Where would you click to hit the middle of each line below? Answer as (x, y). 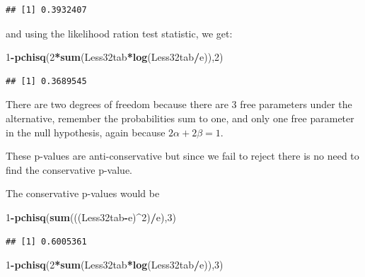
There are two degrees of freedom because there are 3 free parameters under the (179, 104)
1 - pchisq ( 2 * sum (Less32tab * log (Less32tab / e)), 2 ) (115, 57)
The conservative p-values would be (83, 193)
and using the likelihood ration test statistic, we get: (119, 33)
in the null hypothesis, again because (86, 132)
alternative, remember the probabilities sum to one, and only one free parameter (180, 118)
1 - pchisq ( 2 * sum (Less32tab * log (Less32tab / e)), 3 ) (115, 265)
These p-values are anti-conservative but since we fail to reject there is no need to (182, 156)
